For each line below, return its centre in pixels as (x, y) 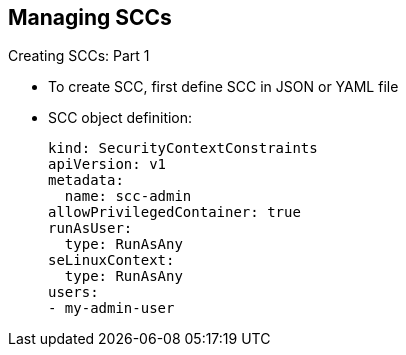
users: (73, 292)
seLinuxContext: (111, 260)
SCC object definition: (120, 118)
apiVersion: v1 (107, 164)
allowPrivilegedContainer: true (174, 212)
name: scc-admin (128, 196)
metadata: (86, 180)
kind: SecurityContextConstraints (183, 148)
